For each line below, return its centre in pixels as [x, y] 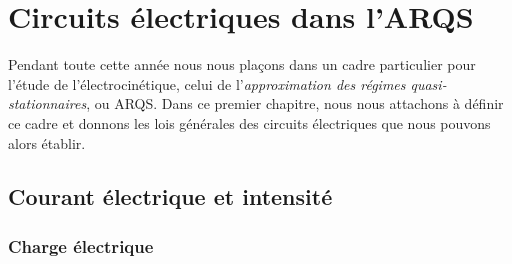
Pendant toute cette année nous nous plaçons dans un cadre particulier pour [242, 64]
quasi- [428, 83]
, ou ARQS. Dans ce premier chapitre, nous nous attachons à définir [295, 103]
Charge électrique [81, 245]
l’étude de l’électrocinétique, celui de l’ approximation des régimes [207, 83]
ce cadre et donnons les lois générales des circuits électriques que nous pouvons [249, 122]
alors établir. [47, 142]
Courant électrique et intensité [170, 196]
